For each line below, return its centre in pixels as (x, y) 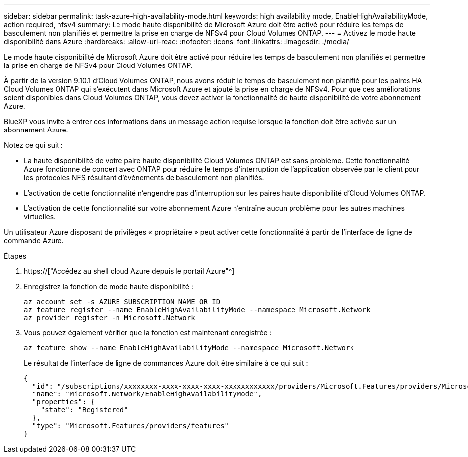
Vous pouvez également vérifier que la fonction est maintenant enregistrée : (148, 333)
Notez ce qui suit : (33, 145)
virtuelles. (40, 217)
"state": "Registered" (84, 410)
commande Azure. (34, 240)
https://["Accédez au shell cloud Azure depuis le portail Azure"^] (129, 271)
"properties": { (63, 402)
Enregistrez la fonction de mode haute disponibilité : (109, 287)
